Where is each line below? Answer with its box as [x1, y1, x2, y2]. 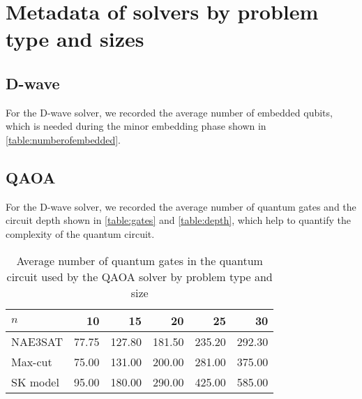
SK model [11, 373, 59, 390]
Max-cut [11, 353, 52, 370]
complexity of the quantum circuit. [6, 226, 155, 241]
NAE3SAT [11, 333, 63, 349]
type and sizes [6, 24, 144, 53]
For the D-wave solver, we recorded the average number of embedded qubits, [6, 105, 333, 119]
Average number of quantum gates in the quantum [16, 252, 263, 269]
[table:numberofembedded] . [6, 132, 121, 146]
